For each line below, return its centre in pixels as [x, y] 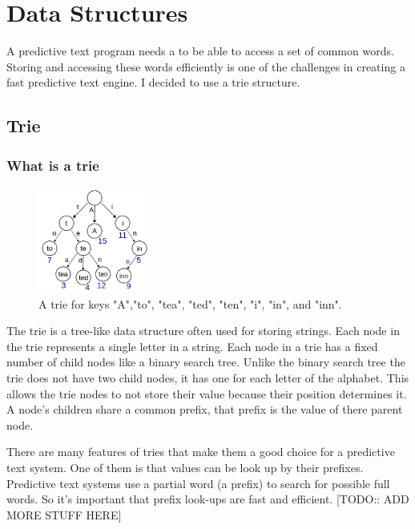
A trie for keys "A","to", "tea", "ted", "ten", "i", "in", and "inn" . [190, 303]
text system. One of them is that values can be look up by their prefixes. [185, 467]
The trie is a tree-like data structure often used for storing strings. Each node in [203, 331]
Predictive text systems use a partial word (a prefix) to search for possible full [198, 483]
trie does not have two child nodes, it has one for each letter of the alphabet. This [208, 378]
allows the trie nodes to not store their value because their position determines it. [207, 393]
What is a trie [53, 165]
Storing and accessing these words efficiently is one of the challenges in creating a [206, 66]
